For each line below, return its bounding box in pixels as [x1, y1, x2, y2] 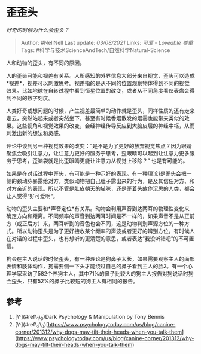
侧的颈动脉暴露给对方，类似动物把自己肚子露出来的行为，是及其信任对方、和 [6, 177, 195, 184]
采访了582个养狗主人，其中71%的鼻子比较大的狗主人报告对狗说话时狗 [22, 270, 194, 277]
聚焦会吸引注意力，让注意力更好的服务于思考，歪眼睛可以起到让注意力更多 [6, 149, 190, 157]
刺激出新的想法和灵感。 [6, 129, 64, 136]
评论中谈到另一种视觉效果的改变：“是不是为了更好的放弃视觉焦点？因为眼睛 [6, 142, 193, 149]
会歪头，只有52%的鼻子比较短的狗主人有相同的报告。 [6, 277, 139, 285]
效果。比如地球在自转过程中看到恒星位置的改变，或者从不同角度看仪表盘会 [6, 87, 190, 94]
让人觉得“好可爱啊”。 [6, 192, 59, 199]
